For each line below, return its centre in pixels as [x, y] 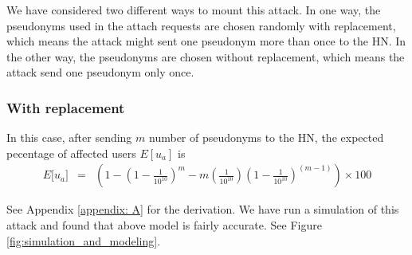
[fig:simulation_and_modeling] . [84, 240]
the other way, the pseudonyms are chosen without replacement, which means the [206, 56]
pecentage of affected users [71, 153]
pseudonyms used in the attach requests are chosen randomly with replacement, [201, 25]
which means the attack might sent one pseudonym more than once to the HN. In [206, 41]
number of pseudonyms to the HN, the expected [267, 137]
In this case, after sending [69, 137]
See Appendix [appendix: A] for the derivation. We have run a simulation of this [203, 209]
